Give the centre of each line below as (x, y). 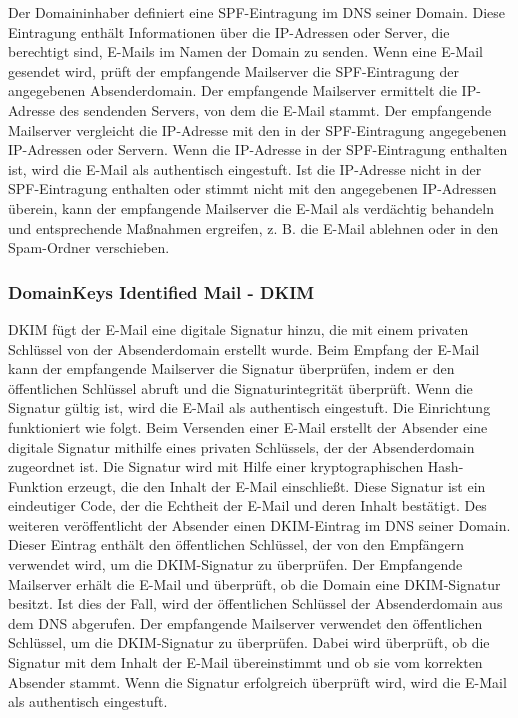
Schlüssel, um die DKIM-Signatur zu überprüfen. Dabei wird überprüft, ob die (249, 642)
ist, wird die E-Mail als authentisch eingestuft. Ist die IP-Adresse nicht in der (245, 168)
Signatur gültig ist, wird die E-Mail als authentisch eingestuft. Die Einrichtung (249, 407)
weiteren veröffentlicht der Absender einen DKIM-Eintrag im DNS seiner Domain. (259, 524)
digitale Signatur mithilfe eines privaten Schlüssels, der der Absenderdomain (241, 446)
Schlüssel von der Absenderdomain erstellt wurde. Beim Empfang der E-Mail (244, 348)
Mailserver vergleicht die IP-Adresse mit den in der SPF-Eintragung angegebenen (257, 129)
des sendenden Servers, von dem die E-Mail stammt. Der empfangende (275, 109)
